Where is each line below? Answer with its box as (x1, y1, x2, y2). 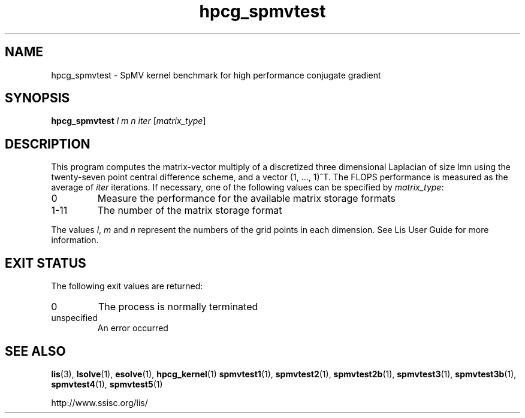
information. (51, 235, 99, 246)
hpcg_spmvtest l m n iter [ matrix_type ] (51, 116, 206, 126)
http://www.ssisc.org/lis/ (51, 397, 148, 408)
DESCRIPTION (5, 136, 90, 152)
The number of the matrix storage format (97, 204, 282, 217)
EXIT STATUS (5, 255, 86, 271)
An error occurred (97, 323, 168, 334)
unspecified (51, 313, 98, 323)
